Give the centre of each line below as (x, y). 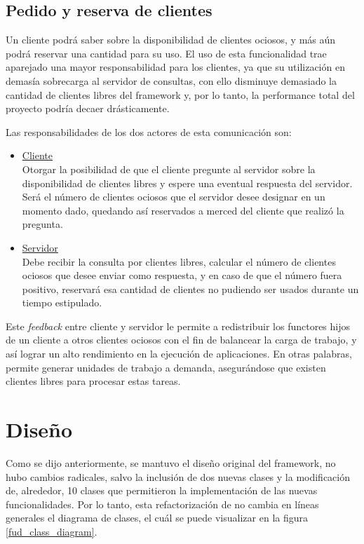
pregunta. (42, 224)
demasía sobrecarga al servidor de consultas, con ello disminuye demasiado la (171, 80)
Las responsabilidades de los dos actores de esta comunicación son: (149, 131)
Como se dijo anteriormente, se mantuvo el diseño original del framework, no (171, 462)
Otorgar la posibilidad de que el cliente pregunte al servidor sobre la (169, 169)
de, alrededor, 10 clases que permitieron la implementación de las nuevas (162, 490)
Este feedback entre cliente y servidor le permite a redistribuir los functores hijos (178, 326)
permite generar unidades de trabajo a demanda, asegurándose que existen (166, 367)
